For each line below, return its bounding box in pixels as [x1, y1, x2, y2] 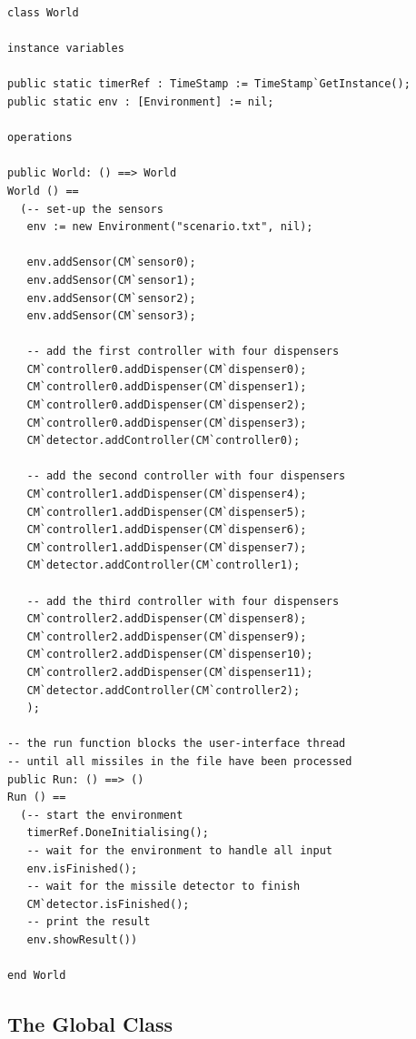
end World [7, 969, 66, 983]
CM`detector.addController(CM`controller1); [26, 559, 301, 572]
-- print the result [26, 915, 151, 929]
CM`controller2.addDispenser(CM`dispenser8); [26, 612, 307, 626]
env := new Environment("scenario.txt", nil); [26, 220, 313, 234]
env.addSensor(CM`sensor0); [26, 256, 196, 269]
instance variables [7, 42, 124, 55]
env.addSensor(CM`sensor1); [26, 273, 196, 287]
